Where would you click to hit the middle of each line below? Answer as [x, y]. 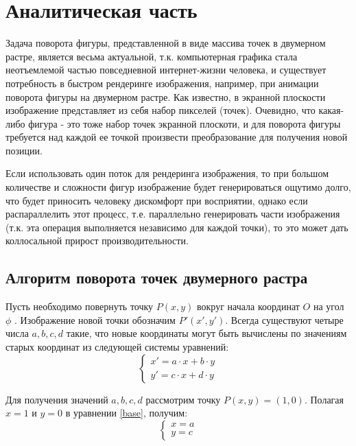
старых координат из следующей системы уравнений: [117, 347]
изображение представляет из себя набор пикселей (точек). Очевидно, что [161, 110]
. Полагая [324, 399]
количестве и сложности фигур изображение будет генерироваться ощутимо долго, [178, 187]
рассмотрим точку [183, 399]
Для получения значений [57, 399]
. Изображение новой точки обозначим [95, 319]
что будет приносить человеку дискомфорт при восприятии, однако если [157, 200]
